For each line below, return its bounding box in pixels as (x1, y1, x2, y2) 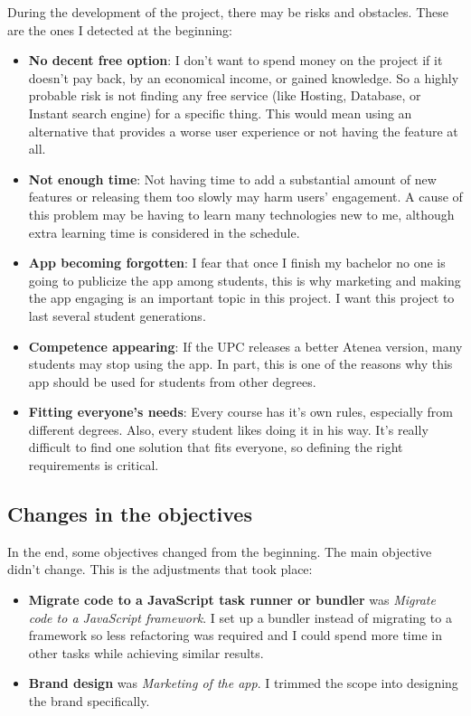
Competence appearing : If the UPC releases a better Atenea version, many (28, 336, 463, 355)
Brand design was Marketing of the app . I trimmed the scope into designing (28, 674, 458, 692)
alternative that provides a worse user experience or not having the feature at (28, 121, 458, 140)
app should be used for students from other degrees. (28, 372, 316, 391)
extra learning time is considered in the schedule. (28, 222, 300, 241)
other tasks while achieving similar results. (28, 643, 264, 662)
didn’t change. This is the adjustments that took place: (7, 560, 313, 579)
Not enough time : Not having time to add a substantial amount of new (28, 169, 437, 188)
